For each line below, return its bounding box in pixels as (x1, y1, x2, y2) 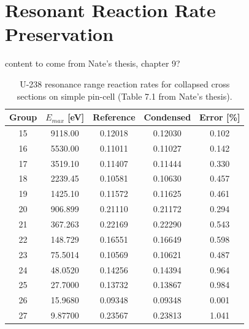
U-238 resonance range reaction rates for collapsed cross (20, 77, 230, 90)
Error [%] (199, 111, 240, 124)
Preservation (5, 21, 114, 46)
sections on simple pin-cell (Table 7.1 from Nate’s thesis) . (17, 89, 232, 102)
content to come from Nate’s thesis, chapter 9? (5, 57, 180, 70)
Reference (93, 111, 136, 124)
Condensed (144, 111, 191, 124)
